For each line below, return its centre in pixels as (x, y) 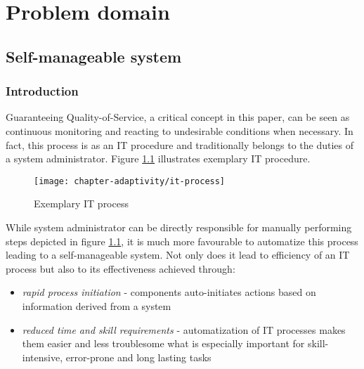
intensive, (43, 357)
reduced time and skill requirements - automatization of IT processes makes (184, 329)
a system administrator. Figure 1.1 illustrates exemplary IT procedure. (158, 158)
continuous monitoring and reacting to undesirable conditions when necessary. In (180, 130)
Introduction (42, 91)
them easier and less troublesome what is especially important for (163, 343)
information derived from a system (97, 305)
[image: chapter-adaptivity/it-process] (130, 181)
